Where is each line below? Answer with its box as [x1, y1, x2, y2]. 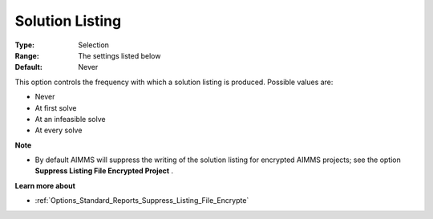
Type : [14, 40, 35, 50]
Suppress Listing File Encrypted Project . [34, 166, 174, 176]
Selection [78, 40, 110, 50]
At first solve [34, 103, 77, 112]
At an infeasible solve [34, 114, 106, 124]
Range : [14, 51, 39, 60]
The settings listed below [78, 51, 161, 60]
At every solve [34, 125, 83, 136]
